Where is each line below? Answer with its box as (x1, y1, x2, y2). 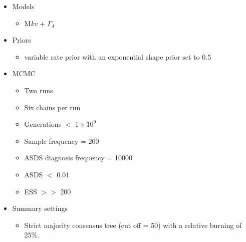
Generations (24, 119, 61, 129)
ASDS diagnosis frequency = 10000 (24, 152, 133, 163)
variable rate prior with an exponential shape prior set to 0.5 (24, 51, 211, 62)
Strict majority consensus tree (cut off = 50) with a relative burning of (24, 219, 242, 230)
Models (12, 1, 35, 11)
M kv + (24, 18, 45, 28)
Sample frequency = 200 (24, 135, 99, 146)
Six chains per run (24, 102, 81, 112)
